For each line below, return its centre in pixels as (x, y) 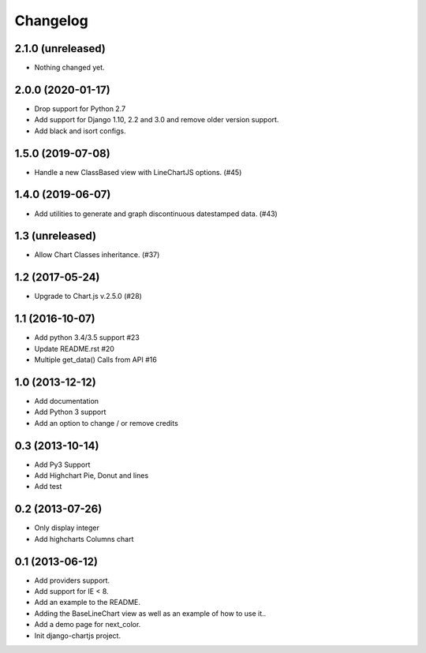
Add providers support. (72, 580)
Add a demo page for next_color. (88, 625)
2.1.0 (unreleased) (60, 49)
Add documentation (66, 401)
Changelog (51, 21)
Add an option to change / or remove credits (106, 423)
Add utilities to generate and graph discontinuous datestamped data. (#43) (156, 214)
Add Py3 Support (62, 465)
